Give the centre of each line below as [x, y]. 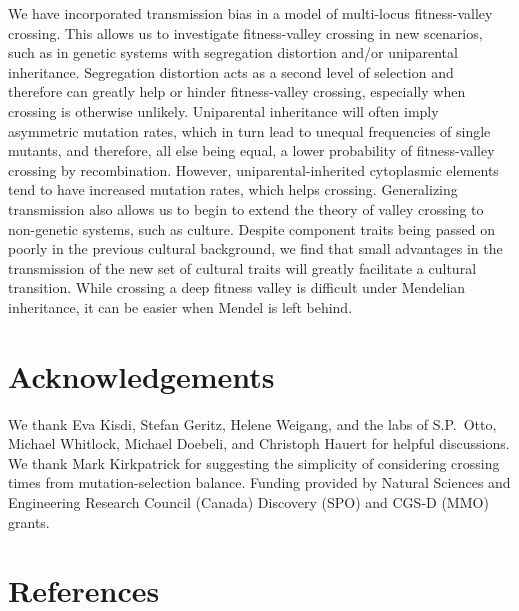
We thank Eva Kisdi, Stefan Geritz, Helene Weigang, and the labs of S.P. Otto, [252, 423]
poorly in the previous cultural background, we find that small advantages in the [255, 248]
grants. [29, 521]
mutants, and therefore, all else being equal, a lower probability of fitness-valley [251, 150]
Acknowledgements [141, 375]
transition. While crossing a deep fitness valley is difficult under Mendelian [237, 287]
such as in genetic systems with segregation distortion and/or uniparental [233, 52]
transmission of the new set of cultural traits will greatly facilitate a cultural [242, 267]
